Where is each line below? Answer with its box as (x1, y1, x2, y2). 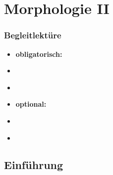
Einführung (4, 157, 63, 172)
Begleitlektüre (4, 29, 61, 41)
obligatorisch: (15, 48, 62, 59)
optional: (15, 99, 47, 109)
